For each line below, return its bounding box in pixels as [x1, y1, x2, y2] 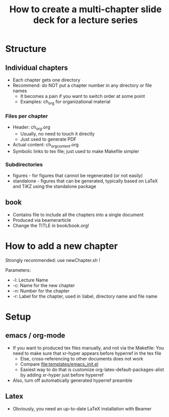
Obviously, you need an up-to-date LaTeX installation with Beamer [12, 405, 152, 411]
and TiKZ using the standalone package [12, 183, 97, 189]
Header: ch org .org [12, 124, 51, 131]
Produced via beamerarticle [12, 217, 71, 223]
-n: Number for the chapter [12, 288, 70, 294]
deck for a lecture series [33, 14, 138, 26]
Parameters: [5, 267, 31, 273]
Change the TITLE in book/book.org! [12, 222, 89, 228]
